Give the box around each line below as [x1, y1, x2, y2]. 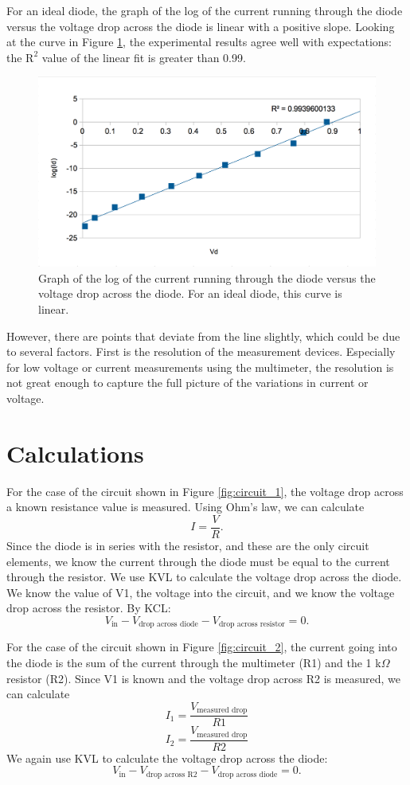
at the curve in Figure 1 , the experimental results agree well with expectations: [6, 33, 392, 50]
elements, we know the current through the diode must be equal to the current [6, 553, 390, 569]
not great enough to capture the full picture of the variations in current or [6, 374, 369, 391]
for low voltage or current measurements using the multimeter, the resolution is [6, 358, 394, 375]
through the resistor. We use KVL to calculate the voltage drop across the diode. [6, 568, 402, 585]
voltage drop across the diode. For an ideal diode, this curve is [38, 285, 342, 302]
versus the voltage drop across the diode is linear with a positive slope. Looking [6, 18, 395, 34]
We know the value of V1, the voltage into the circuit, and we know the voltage [6, 584, 395, 600]
